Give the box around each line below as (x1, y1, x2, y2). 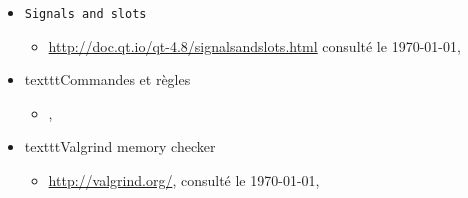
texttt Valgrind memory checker (24, 136, 216, 157)
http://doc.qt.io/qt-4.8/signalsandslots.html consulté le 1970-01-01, (48, 35, 461, 56)
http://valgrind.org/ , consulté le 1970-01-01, (48, 170, 320, 191)
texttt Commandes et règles (24, 69, 191, 90)
